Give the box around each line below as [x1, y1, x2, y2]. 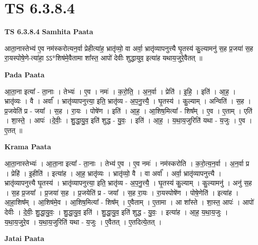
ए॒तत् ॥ [4, 124, 22, 135]
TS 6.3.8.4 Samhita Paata [4, 26, 94, 37]
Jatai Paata [4, 233, 45, 244]
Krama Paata [4, 141, 51, 152]
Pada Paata [4, 69, 45, 79]
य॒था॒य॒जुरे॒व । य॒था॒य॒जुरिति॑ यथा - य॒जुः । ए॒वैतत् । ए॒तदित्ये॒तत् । [4, 216, 162, 227]
